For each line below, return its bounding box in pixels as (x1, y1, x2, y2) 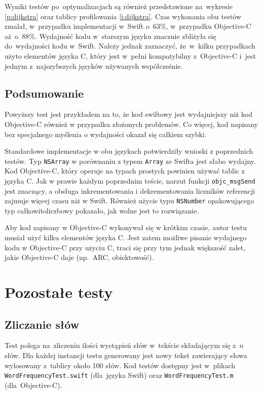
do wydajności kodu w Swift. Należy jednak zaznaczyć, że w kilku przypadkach (5, 40, 255, 51)
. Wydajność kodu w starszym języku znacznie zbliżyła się (34, 30, 216, 41)
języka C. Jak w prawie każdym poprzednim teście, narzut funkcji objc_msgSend (5, 175, 255, 186)
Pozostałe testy (5, 282, 113, 302)
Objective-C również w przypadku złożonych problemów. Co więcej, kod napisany (5, 118, 258, 129)
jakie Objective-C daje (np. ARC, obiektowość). (5, 252, 154, 262)
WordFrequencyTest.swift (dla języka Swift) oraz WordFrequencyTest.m (5, 370, 234, 380)
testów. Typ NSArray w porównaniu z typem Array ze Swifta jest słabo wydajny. (5, 155, 256, 166)
